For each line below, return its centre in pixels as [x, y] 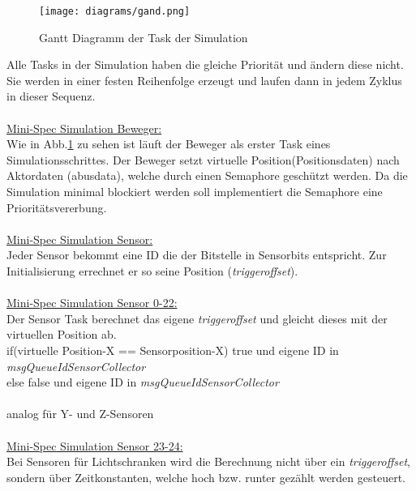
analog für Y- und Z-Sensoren [80, 414]
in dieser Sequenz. [51, 96]
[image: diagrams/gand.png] [115, 11]
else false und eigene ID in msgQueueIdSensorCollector [143, 382]
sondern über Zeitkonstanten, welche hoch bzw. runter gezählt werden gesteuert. [206, 477]
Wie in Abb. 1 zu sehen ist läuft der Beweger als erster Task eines [169, 144]
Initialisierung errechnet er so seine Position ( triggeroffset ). [152, 270]
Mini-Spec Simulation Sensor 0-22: [92, 303]
